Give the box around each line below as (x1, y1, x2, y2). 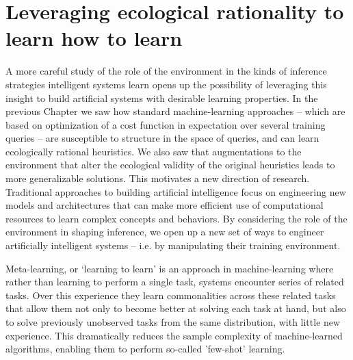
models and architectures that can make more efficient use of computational (5, 198, 324, 212)
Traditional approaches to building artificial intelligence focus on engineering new (5, 184, 346, 198)
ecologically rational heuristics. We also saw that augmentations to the (5, 144, 302, 158)
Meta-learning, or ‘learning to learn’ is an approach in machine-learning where (5, 261, 334, 275)
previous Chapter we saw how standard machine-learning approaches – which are (5, 104, 345, 118)
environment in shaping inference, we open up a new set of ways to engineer (5, 224, 324, 239)
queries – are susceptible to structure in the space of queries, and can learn (5, 131, 319, 145)
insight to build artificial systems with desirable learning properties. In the (5, 90, 318, 105)
